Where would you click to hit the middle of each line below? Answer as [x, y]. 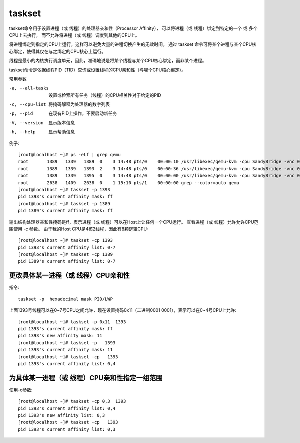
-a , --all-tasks [29, 88]
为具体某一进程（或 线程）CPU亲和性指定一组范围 [86, 378]
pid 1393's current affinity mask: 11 [66, 350]
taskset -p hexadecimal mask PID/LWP [66, 299]
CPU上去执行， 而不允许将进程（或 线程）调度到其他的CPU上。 [74, 35]
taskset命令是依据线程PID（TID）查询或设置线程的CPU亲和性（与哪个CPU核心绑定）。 [98, 70]
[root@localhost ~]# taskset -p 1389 [64, 203]
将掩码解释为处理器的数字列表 [79, 104]
